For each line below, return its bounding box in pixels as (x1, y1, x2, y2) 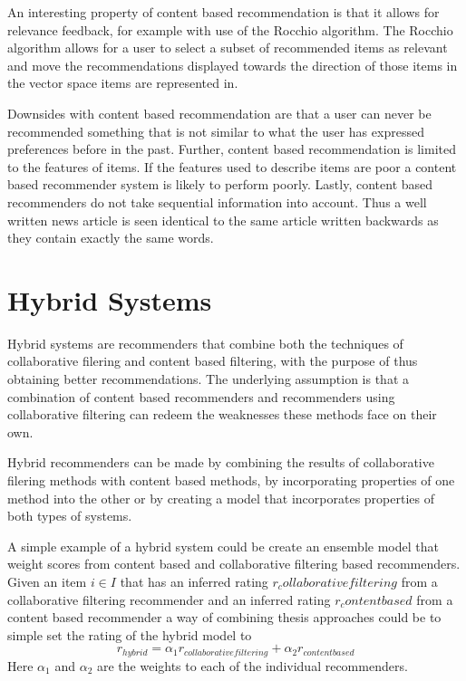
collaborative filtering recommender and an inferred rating (7, 590, 331, 609)
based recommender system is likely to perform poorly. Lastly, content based (7, 175, 433, 194)
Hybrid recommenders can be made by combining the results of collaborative (7, 453, 434, 472)
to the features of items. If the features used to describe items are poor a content (7, 157, 457, 176)
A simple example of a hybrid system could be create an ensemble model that (7, 536, 439, 555)
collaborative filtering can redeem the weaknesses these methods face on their (7, 405, 437, 424)
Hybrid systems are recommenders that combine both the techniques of (7, 333, 403, 352)
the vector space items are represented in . (7, 73, 238, 92)
